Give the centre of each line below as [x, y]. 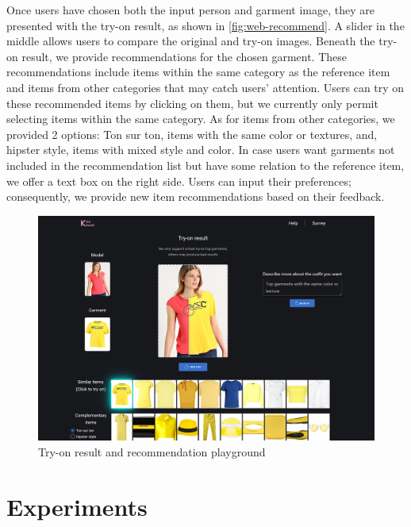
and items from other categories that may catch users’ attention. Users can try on [205, 87]
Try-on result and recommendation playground [152, 451]
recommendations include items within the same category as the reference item [198, 72]
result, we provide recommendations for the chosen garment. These [184, 56]
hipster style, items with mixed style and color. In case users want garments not [201, 150]
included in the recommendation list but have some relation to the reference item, [205, 165]
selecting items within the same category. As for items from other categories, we [201, 119]
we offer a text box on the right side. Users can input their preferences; [179, 181]
